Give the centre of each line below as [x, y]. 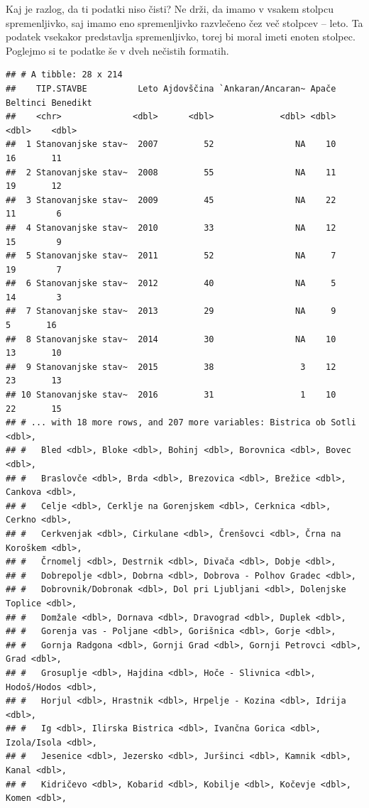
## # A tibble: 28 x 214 [64, 75]
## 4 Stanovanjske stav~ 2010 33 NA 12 [171, 228]
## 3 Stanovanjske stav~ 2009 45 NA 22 [171, 200]
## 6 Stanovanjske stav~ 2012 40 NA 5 [171, 284]
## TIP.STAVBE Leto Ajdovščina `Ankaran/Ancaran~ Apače [171, 88]
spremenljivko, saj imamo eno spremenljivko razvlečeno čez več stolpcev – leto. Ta [184, 22]
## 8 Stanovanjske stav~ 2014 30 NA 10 [171, 339]
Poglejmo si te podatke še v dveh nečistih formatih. [117, 50]
